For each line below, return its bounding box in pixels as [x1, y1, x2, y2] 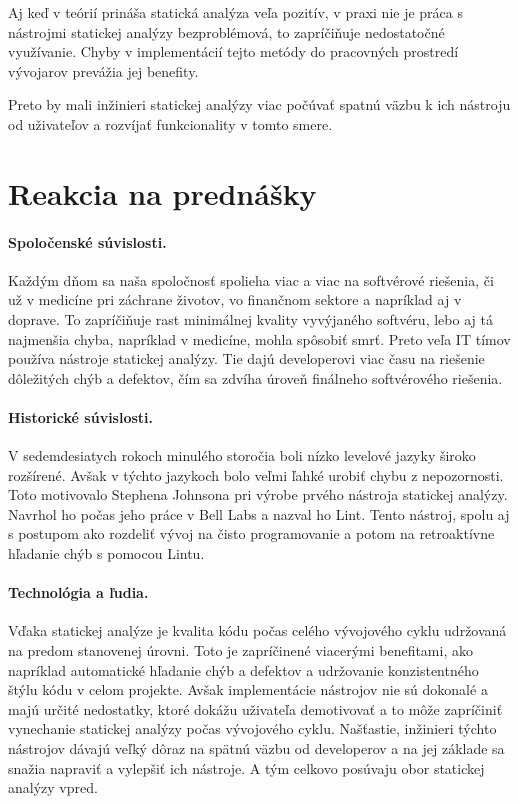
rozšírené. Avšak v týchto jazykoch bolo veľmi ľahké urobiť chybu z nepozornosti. [8, 464, 504, 485]
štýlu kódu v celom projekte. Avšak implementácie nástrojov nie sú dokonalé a [8, 679, 488, 700]
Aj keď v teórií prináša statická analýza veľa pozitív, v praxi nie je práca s [8, 2, 463, 22]
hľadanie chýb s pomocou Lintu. [8, 543, 205, 564]
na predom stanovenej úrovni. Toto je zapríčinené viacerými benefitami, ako [8, 640, 473, 661]
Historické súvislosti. [8, 406, 154, 427]
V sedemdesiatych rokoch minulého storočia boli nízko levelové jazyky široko [8, 445, 476, 466]
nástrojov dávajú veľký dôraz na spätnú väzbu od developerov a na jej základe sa [8, 738, 505, 759]
